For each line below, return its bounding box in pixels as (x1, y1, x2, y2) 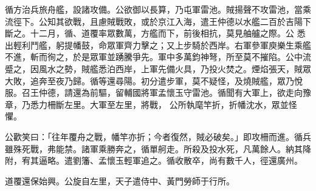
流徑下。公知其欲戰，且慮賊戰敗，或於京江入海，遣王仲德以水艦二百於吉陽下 (5, 15, 311, 27)
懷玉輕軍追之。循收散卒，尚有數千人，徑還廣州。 (106, 154, 303, 167)
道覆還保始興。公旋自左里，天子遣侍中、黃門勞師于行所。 (5, 174, 235, 187)
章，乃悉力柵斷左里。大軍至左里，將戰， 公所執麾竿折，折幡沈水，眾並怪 (5, 98, 297, 110)
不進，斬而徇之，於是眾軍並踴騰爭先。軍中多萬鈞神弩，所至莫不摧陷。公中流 (5, 50, 311, 63)
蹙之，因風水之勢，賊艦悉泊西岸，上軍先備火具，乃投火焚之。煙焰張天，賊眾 (5, 62, 311, 75)
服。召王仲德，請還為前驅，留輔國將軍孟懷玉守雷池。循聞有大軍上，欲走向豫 (5, 86, 311, 99)
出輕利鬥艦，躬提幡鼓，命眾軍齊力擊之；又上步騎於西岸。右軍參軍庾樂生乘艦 (5, 38, 311, 51)
